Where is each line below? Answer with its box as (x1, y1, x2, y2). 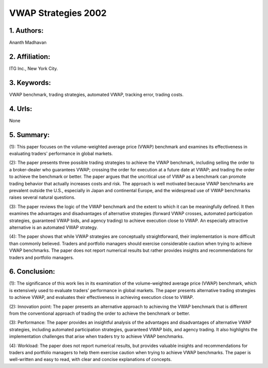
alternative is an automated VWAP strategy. (9, 224, 98, 230)
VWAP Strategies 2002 (9, 7, 107, 18)
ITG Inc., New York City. (9, 65, 58, 72)
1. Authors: (9, 26, 44, 35)
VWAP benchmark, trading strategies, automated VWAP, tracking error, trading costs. (9, 91, 184, 97)
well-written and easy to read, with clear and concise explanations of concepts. (9, 357, 172, 363)
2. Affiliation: (9, 52, 51, 61)
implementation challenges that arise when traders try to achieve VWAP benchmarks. (9, 333, 184, 340)
